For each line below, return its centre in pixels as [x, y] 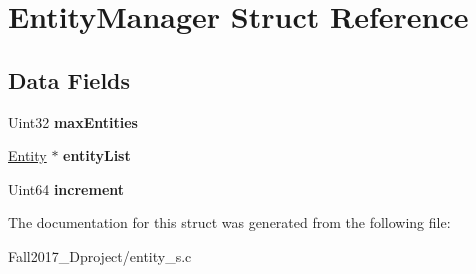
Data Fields [69, 79]
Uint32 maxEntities [73, 121]
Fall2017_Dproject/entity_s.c [100, 255]
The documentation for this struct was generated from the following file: [229, 222]
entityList [97, 155]
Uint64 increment [66, 188]
